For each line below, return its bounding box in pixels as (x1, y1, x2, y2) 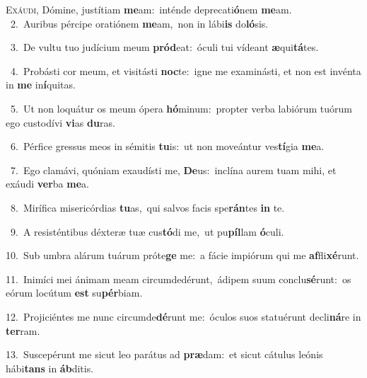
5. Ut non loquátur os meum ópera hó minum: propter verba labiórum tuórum (10, 101, 352, 115)
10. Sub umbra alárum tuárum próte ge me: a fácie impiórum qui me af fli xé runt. (6, 248, 359, 263)
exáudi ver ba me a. (6, 176, 89, 191)
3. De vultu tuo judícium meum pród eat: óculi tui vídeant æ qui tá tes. (10, 40, 319, 55)
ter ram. (6, 323, 40, 338)
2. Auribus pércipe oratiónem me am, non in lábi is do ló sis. (10, 16, 269, 30)
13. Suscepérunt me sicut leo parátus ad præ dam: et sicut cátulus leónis (6, 347, 323, 362)
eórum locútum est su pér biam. (6, 285, 143, 300)
